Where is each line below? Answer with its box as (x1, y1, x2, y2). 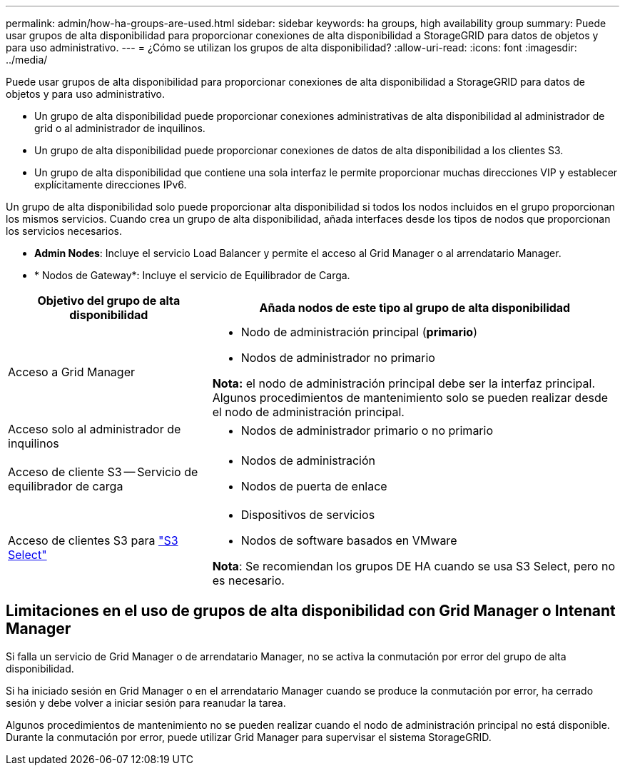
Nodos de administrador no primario (240, 351, 435, 365)
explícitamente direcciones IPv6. (34, 178, 187, 191)
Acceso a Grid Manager (8, 365, 135, 379)
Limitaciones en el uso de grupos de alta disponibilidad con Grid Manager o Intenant (6, 602, 616, 620)
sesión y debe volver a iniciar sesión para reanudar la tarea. (6, 696, 286, 709)
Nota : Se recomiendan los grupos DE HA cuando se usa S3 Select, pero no (212, 559, 616, 573)
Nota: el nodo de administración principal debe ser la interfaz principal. (212, 376, 596, 390)
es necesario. (212, 573, 285, 588)
